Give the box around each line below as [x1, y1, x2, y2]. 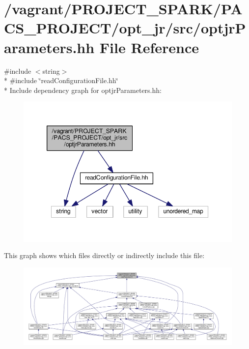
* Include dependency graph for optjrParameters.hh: [4, 85, 162, 95]
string [42, 65, 60, 76]
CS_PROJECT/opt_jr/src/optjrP [4, 18, 246, 38]
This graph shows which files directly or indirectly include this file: [4, 250, 205, 261]
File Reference [99, 37, 199, 57]
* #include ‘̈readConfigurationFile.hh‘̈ [4, 75, 118, 86]
